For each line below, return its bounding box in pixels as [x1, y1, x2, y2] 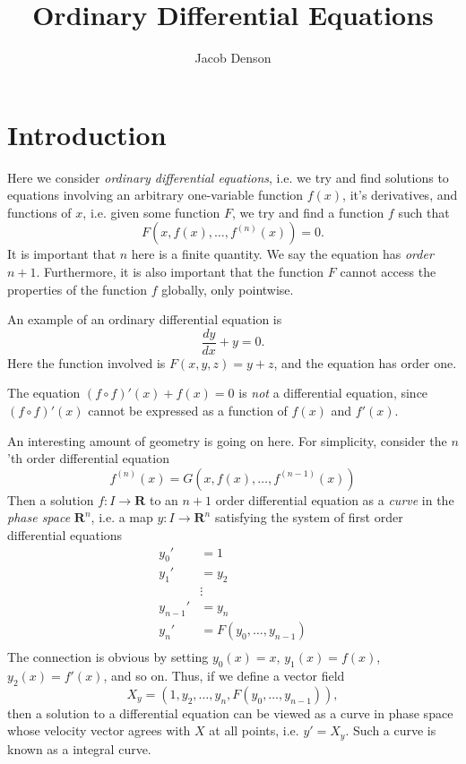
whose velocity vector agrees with [7, 721, 191, 740]
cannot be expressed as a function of [88, 401, 288, 420]
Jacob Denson [194, 48, 272, 67]
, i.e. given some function [82, 202, 220, 221]
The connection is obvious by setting [7, 648, 209, 666]
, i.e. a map [91, 508, 153, 527]
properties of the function [7, 279, 148, 298]
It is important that [7, 245, 116, 263]
